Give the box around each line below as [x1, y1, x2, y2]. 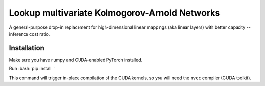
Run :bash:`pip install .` [9, 66, 55, 72]
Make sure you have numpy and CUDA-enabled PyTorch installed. [9, 57, 143, 63]
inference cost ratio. [9, 31, 50, 37]
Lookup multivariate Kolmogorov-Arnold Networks [9, 7, 220, 18]
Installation [9, 44, 44, 52]
